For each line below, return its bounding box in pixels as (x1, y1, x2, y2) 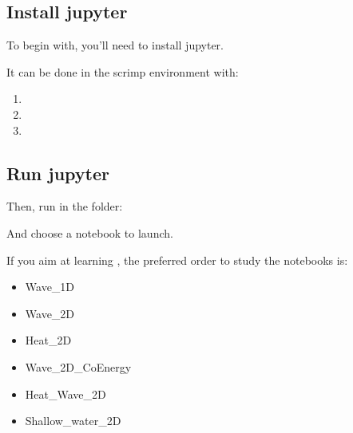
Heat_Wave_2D (25, 385, 106, 402)
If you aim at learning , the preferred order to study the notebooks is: (6, 251, 348, 268)
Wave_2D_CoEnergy (25, 358, 132, 375)
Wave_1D (25, 278, 75, 295)
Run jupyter (6, 160, 110, 185)
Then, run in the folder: (6, 198, 123, 215)
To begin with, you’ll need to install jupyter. (6, 37, 224, 53)
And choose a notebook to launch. (6, 224, 173, 241)
